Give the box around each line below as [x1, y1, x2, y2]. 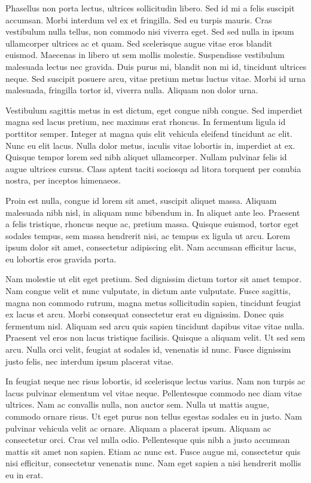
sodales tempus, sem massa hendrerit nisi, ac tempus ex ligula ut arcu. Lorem [5, 229, 291, 241]
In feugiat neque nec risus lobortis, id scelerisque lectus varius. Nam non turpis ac [5, 375, 306, 387]
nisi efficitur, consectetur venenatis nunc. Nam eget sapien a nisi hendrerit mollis [5, 457, 301, 469]
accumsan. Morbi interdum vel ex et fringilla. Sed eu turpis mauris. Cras [5, 13, 272, 26]
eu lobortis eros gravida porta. [5, 252, 117, 265]
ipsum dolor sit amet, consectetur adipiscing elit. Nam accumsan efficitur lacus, [5, 241, 297, 253]
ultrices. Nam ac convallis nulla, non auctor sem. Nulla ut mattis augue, [5, 398, 269, 411]
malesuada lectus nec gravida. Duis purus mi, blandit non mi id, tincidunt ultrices [5, 60, 307, 72]
